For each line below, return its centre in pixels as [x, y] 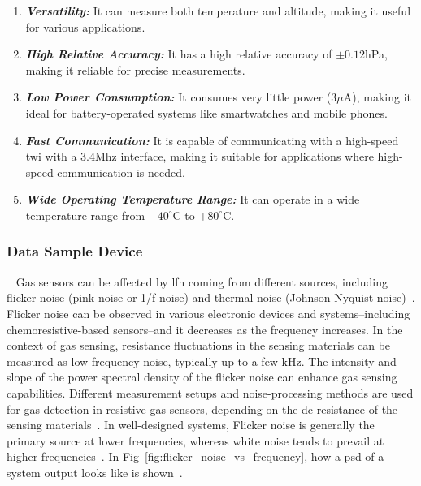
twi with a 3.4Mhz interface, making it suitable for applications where [200, 156]
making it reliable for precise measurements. [135, 69]
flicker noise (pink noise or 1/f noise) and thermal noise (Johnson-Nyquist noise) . [211, 297]
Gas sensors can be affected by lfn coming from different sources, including [202, 281]
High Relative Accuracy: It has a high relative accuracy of [179, 54]
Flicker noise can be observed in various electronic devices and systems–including [208, 313]
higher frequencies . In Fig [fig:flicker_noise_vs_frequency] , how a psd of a [195, 456]
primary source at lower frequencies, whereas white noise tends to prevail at [195, 440]
